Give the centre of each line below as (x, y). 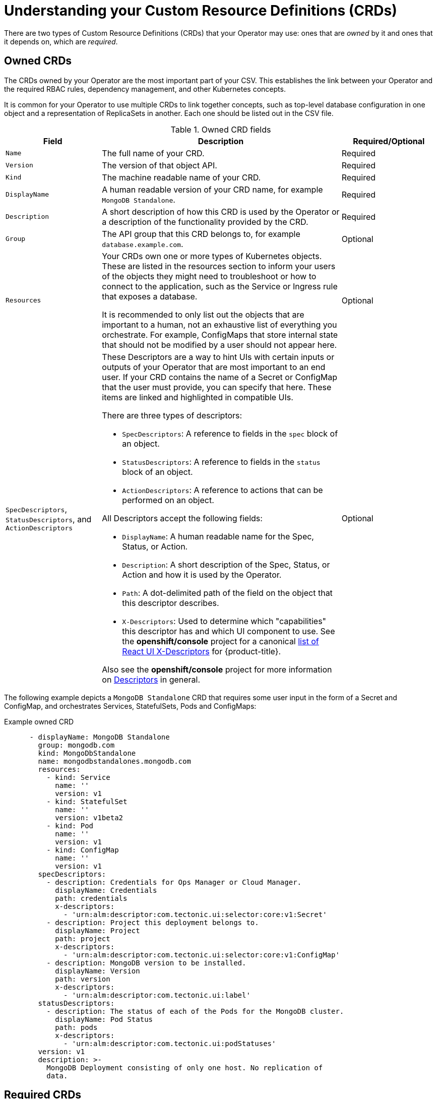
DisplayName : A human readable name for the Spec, (218, 536)
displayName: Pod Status (104, 1019)
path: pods (76, 1027)
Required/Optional (389, 141)
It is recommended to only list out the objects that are (203, 314)
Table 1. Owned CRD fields (221, 129)
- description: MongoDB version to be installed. (146, 963)
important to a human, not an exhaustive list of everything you (220, 324)
